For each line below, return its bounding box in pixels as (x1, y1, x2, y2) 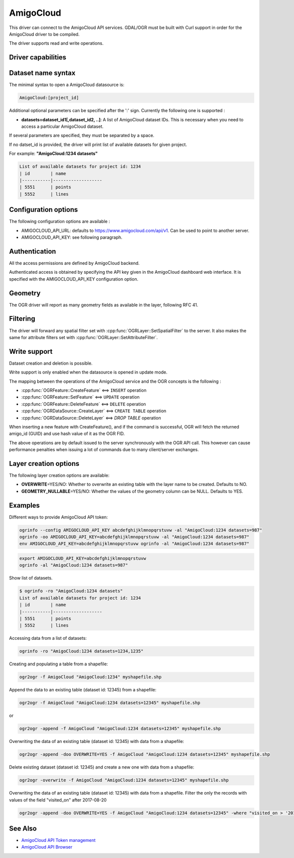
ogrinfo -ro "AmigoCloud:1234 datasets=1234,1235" (19, 649, 144, 654)
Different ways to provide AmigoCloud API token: (9, 514, 108, 520)
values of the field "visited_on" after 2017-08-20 (9, 797, 107, 803)
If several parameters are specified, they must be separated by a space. (9, 133, 154, 139)
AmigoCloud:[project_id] (19, 95, 79, 101)
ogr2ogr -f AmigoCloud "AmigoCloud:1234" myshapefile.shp (19, 674, 162, 680)
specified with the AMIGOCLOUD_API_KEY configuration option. (9, 276, 139, 282)
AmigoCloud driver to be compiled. (9, 31, 80, 37)
